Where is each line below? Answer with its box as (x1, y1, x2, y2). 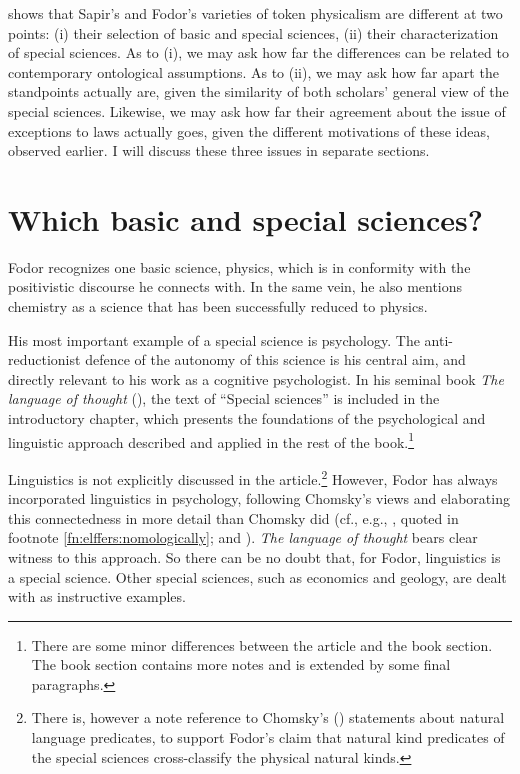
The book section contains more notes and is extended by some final (31, 654, 451, 675)
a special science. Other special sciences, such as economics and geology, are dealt (8, 566, 507, 587)
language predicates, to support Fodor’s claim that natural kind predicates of (31, 727, 505, 748)
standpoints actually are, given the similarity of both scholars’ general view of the (8, 81, 509, 102)
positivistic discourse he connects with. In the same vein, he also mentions (8, 276, 463, 297)
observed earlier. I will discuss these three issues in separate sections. (8, 140, 430, 161)
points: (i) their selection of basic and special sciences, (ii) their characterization (8, 22, 499, 43)
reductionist (8, 349, 81, 370)
